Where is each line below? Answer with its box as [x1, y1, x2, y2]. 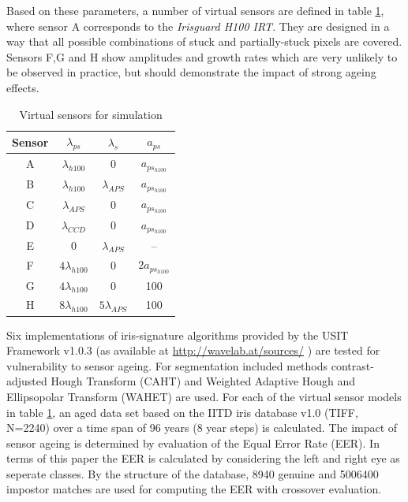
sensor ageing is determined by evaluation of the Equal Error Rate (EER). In [6, 434, 380, 451]
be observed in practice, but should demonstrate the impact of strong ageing [6, 64, 376, 80]
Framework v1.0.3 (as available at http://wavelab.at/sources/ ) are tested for [6, 342, 380, 359]
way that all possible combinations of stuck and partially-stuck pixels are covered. [6, 33, 402, 50]
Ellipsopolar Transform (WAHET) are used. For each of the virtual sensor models [6, 388, 402, 404]
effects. [6, 79, 39, 95]
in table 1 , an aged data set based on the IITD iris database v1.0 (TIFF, [6, 403, 358, 420]
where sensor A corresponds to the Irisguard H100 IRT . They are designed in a [6, 17, 390, 34]
